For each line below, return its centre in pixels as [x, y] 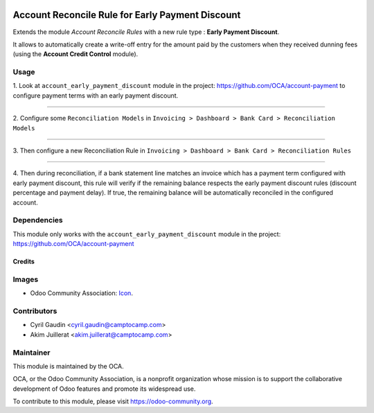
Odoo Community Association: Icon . [81, 293]
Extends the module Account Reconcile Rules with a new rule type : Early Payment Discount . [146, 32]
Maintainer [32, 352]
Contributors [35, 311]
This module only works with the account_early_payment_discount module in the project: [147, 234]
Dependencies [38, 220]
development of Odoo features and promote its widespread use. [104, 389]
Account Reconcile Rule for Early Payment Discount [127, 15]
